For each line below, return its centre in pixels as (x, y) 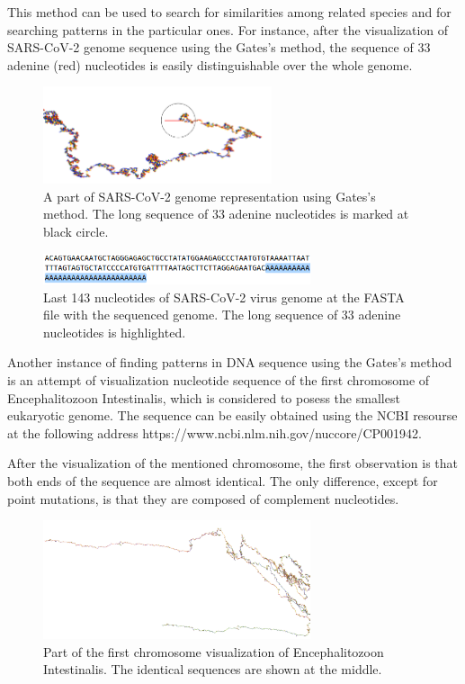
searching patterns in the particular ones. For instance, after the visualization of (228, 29)
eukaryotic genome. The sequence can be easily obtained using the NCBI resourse (232, 415)
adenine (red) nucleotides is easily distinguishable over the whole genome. (210, 64)
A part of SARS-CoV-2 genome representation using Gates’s (210, 196)
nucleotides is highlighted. (115, 332)
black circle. (76, 232)
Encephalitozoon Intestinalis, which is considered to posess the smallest (204, 397)
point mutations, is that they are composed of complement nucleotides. (203, 498)
